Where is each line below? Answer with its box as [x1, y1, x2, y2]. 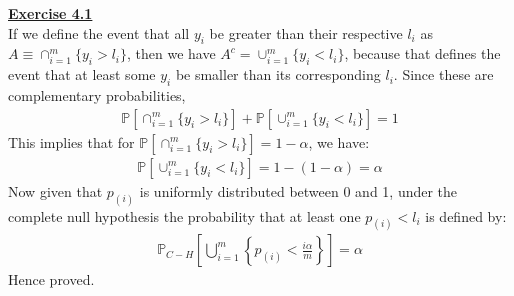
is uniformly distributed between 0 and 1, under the [139, 180, 458, 201]
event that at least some [8, 64, 156, 85]
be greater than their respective [209, 22, 403, 43]
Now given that [8, 180, 103, 201]
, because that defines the [344, 43, 501, 64]
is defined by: [425, 205, 507, 226]
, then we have [127, 43, 216, 64]
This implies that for [8, 131, 135, 152]
